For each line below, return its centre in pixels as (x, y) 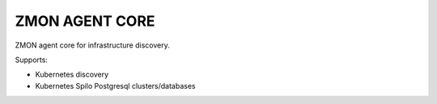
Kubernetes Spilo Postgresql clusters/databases (115, 85)
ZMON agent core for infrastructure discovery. (92, 45)
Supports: (32, 60)
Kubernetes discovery (72, 75)
